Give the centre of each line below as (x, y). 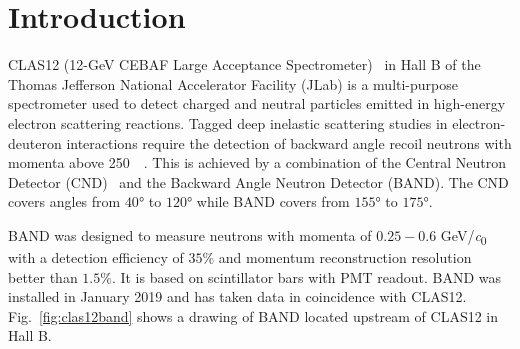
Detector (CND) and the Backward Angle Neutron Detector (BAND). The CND (258, 181)
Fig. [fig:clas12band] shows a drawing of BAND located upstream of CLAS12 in (253, 315)
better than (43, 276)
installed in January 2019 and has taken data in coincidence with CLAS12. (237, 296)
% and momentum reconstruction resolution (337, 257)
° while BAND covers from (268, 201)
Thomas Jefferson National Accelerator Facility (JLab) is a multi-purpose (233, 83)
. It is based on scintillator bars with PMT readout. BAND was (306, 276)
